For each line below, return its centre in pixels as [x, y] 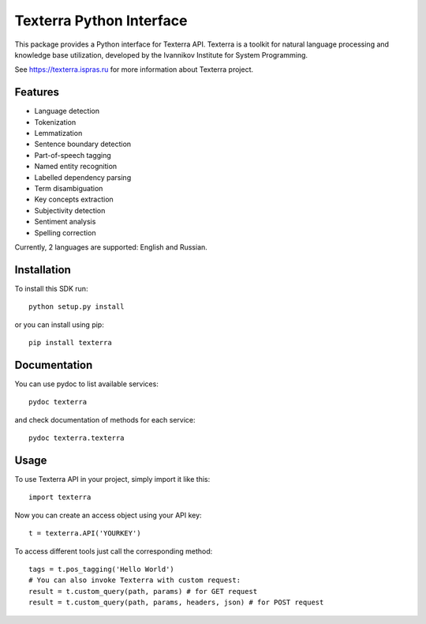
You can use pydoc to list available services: [87, 384]
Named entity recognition [76, 167]
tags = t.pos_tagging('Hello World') [102, 569]
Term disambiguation [69, 188]
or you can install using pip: [59, 325]
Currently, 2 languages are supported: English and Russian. [111, 247]
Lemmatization [58, 133]
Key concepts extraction [74, 199]
